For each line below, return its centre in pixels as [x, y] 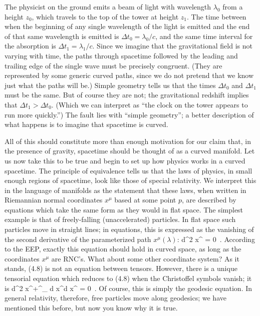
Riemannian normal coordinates [54, 200]
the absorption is [30, 46]
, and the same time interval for [204, 36]
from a [233, 6]
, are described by [209, 200]
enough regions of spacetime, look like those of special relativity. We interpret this [131, 180]
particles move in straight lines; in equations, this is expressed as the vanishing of [129, 229]
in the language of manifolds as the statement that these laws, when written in [125, 190]
